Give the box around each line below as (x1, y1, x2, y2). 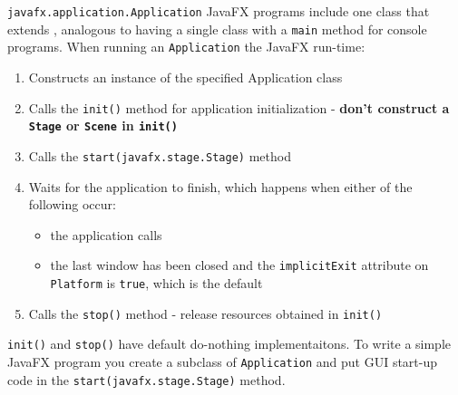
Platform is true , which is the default (50, 273, 263, 292)
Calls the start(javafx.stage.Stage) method (28, 146, 291, 165)
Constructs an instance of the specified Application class (28, 67, 343, 86)
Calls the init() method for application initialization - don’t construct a (28, 98, 450, 117)
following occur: (28, 195, 116, 214)
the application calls (50, 225, 162, 244)
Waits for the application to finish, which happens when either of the (28, 177, 413, 196)
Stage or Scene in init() (28, 116, 178, 135)
